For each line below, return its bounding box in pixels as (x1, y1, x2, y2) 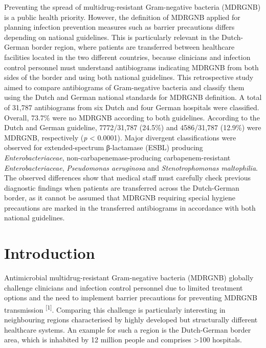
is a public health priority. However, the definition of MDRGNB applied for (4, 11, 240, 22)
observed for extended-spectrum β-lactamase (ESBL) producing (4, 142, 203, 153)
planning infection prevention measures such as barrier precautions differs (4, 22, 235, 32)
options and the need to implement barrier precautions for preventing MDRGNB (4, 292, 257, 303)
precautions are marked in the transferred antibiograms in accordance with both (4, 202, 256, 213)
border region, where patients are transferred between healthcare (31, 42, 235, 52)
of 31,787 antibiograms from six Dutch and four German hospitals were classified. (4, 101, 259, 112)
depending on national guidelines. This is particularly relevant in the (4, 31, 219, 42)
